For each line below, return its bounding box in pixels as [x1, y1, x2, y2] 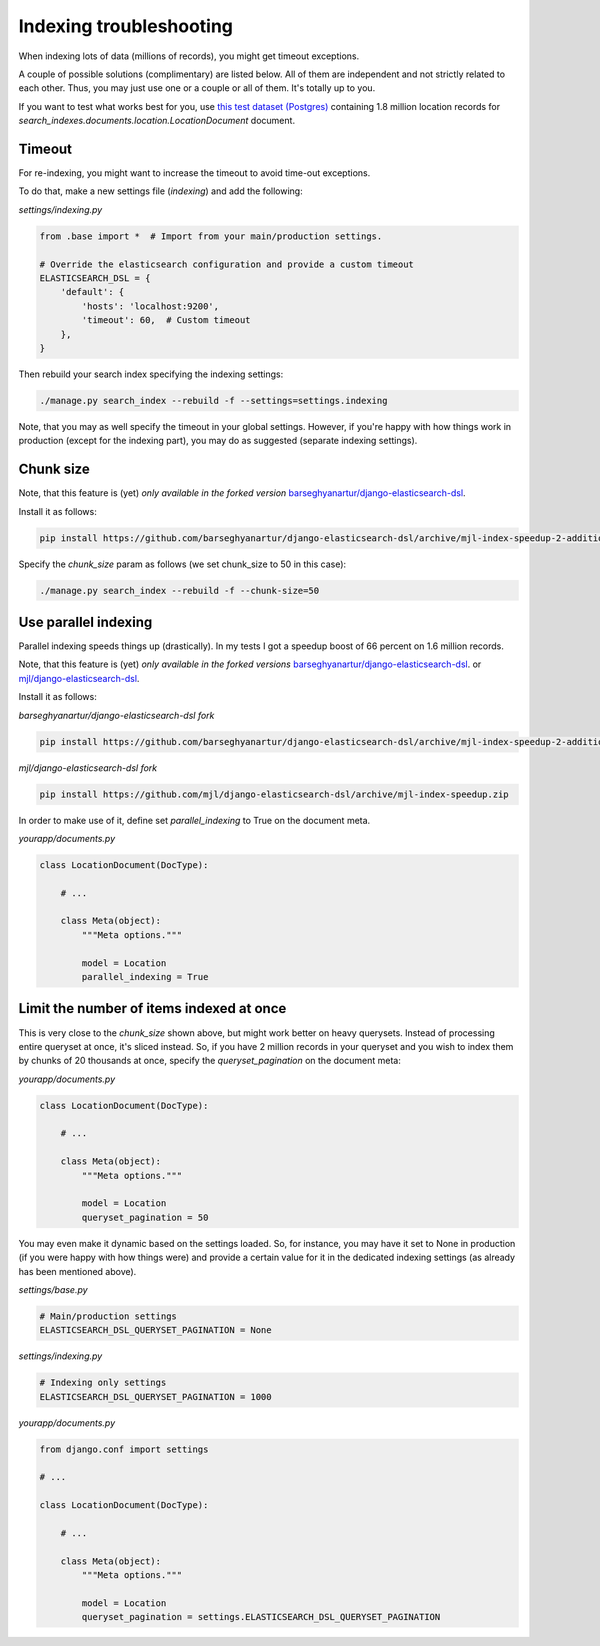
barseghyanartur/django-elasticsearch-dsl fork [18, 709, 215, 721]
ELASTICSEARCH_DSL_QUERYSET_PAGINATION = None [39, 1325, 272, 1336]
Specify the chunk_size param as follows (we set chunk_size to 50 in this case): [18, 558, 347, 570]
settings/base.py [18, 1283, 89, 1295]
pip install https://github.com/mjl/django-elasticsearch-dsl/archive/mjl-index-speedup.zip [39, 788, 509, 800]
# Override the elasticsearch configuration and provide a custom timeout [39, 258, 415, 270]
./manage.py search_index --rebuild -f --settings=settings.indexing [39, 395, 388, 406]
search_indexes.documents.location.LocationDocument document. [18, 115, 295, 127]
